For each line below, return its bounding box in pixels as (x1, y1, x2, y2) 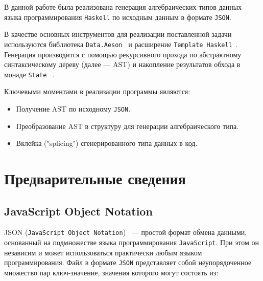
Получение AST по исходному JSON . (16, 103, 131, 114)
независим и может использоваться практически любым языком (4, 247, 202, 257)
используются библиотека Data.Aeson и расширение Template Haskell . (4, 38, 238, 49)
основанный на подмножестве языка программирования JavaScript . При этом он (4, 237, 259, 248)
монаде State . (4, 69, 55, 79)
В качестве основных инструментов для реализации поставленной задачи (4, 29, 232, 39)
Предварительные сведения (4, 167, 186, 188)
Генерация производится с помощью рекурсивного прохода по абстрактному (4, 49, 242, 59)
